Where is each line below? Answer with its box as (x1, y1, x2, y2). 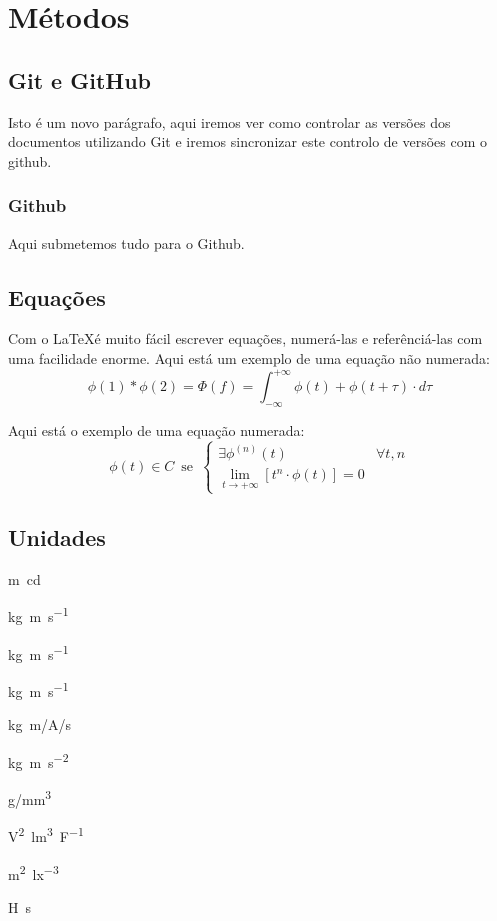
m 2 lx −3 (8, 860, 59, 884)
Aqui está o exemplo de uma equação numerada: (8, 419, 305, 440)
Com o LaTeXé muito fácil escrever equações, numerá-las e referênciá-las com (8, 328, 483, 349)
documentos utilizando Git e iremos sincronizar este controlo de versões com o (8, 131, 488, 152)
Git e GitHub (8, 64, 152, 95)
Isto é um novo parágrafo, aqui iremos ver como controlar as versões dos (8, 111, 451, 132)
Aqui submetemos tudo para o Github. (8, 232, 245, 253)
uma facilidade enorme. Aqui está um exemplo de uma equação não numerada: (8, 347, 490, 368)
